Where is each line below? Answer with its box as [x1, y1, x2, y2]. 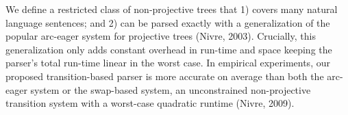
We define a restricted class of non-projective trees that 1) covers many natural [5, 2, 338, 16]
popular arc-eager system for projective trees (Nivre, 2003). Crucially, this [5, 29, 316, 43]
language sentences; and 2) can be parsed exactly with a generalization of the [5, 15, 330, 29]
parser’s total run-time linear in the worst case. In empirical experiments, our [5, 55, 330, 70]
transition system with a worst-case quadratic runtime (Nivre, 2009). [5, 96, 295, 110]
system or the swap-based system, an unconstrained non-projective [30, 82, 311, 97]
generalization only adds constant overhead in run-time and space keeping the [5, 42, 332, 56]
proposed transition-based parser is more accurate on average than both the [5, 68, 324, 83]
